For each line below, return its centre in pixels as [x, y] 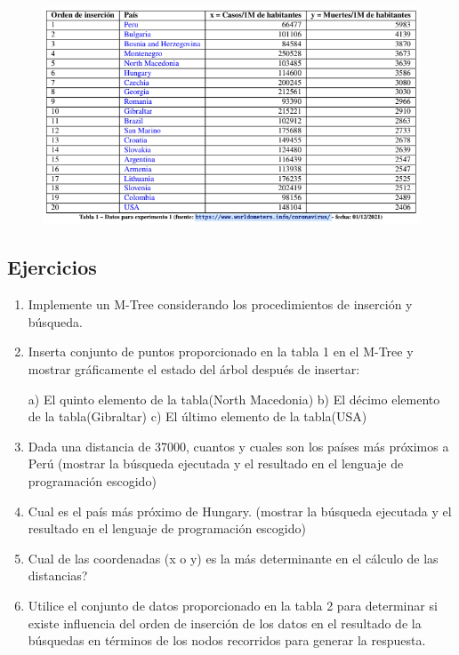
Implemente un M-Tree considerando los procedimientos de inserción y [220, 304]
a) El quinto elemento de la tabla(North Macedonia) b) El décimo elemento [234, 399]
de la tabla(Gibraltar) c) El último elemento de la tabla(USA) [197, 416]
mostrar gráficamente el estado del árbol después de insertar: [194, 368]
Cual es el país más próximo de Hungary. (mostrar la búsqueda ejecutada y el [240, 511]
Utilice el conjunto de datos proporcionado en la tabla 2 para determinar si [233, 605]
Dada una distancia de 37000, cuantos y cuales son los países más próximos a [238, 446]
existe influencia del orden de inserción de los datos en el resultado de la [225, 623]
